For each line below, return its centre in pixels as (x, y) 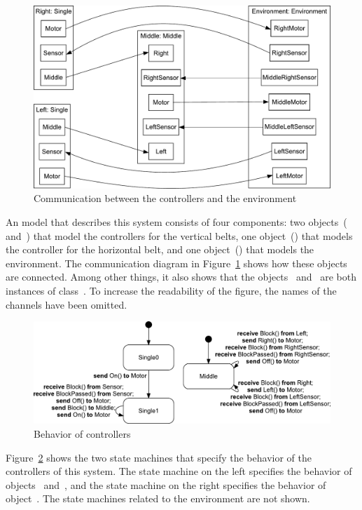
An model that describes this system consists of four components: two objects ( (176, 222)
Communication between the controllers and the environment (165, 198)
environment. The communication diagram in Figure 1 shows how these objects (176, 263)
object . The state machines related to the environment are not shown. (158, 498)
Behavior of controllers (82, 433)
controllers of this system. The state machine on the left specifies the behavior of (179, 471)
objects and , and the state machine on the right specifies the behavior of (166, 484)
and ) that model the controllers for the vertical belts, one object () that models (179, 235)
